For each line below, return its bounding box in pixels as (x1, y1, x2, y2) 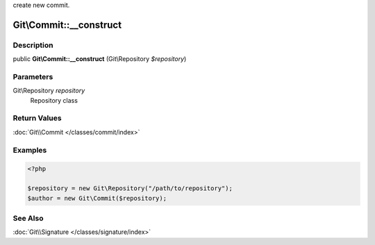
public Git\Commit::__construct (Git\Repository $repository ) (12, 55, 187, 63)
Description (12, 40, 53, 50)
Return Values (12, 113, 62, 123)
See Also (12, 213, 44, 223)
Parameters (12, 71, 53, 81)
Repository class (30, 96, 78, 104)
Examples (12, 145, 47, 155)
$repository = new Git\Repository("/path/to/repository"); (27, 185, 233, 192)
